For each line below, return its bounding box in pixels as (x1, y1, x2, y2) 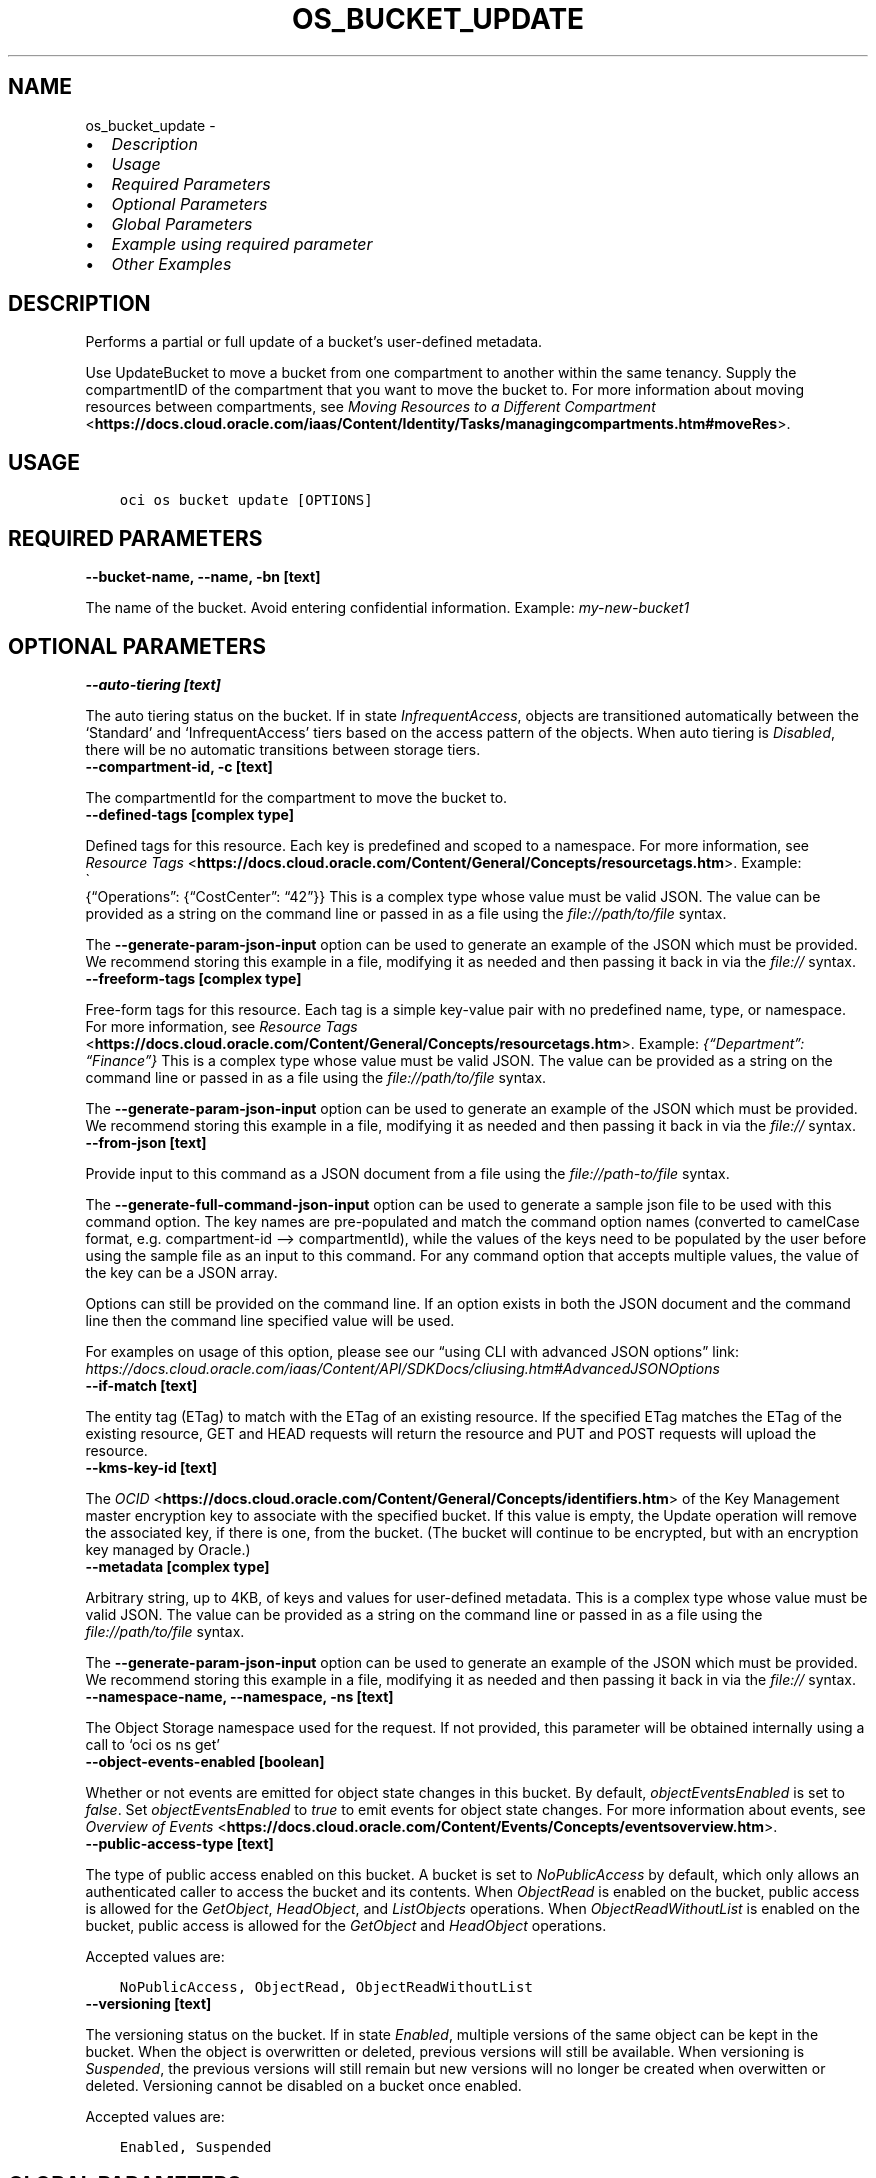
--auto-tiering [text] (85, 675, 221, 693)
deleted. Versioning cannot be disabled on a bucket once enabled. (85, 2076, 522, 2094)
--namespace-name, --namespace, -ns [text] (85, 1687, 394, 1705)
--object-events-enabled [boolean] (85, 1752, 325, 1770)
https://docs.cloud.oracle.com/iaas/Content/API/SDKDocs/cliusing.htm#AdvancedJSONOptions (85, 1359, 720, 1377)
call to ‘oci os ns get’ (85, 1735, 221, 1753)
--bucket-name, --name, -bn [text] (85, 568, 321, 586)
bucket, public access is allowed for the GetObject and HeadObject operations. (85, 1916, 607, 1934)
